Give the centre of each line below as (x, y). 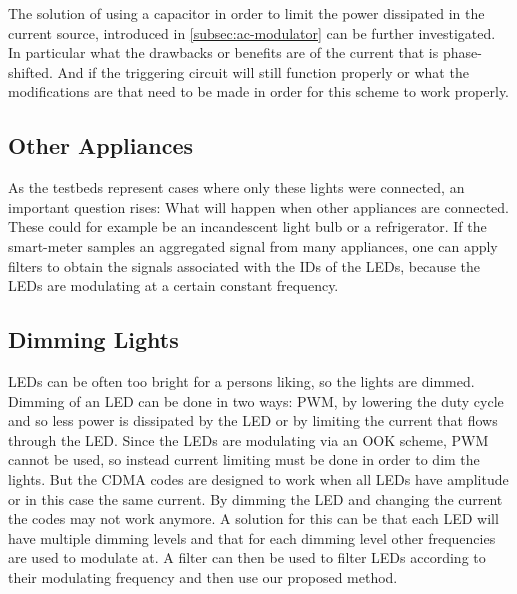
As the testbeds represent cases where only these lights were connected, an (236, 187)
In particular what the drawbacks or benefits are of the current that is (223, 52)
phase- (462, 52)
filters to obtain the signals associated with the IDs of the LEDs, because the (244, 265)
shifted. (30, 71)
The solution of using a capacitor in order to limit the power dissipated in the (246, 13)
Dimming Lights (93, 339)
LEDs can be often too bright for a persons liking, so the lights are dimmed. (241, 380)
